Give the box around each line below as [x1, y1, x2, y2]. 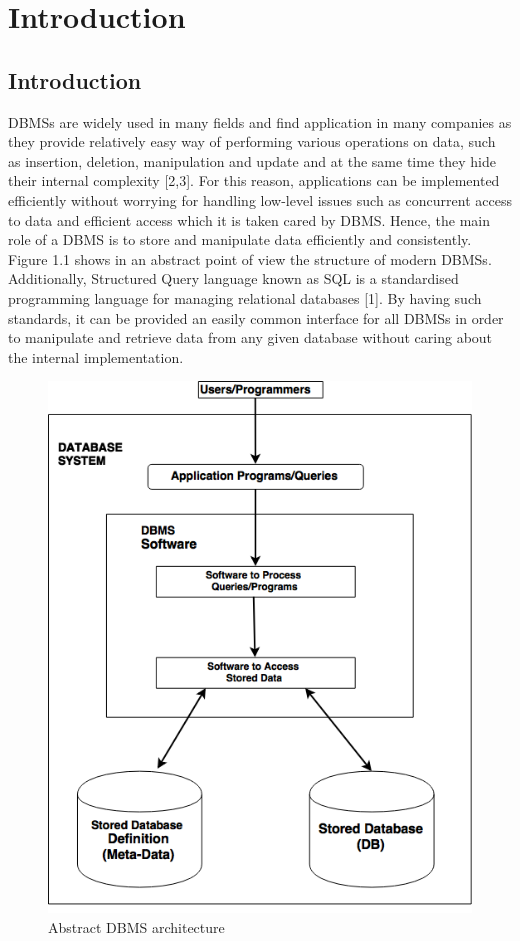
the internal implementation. [8, 346, 184, 367]
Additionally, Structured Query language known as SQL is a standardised [8, 268, 459, 289]
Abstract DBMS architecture [48, 916, 225, 937]
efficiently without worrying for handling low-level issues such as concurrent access [8, 189, 512, 210]
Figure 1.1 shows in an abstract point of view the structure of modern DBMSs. [8, 248, 492, 269]
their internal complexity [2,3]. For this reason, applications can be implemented [8, 170, 500, 191]
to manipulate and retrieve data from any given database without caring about [8, 327, 493, 348]
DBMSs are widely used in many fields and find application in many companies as [8, 111, 512, 132]
